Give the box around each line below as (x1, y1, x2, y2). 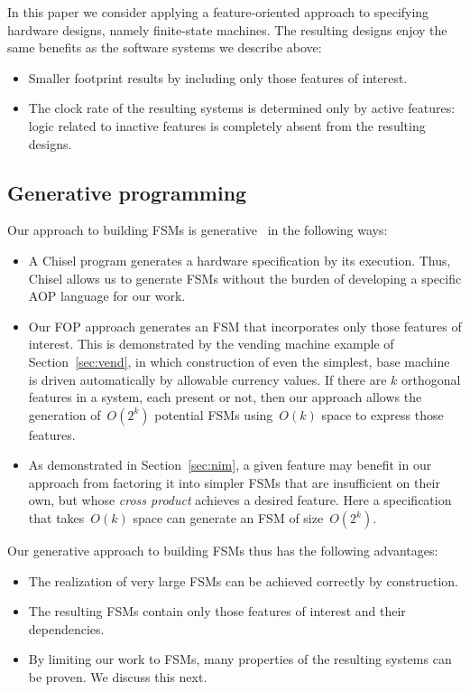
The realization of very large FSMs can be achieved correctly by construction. (28, 571, 458, 590)
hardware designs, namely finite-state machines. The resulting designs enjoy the (7, 20, 447, 39)
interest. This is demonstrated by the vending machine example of (28, 334, 394, 353)
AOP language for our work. (28, 286, 186, 305)
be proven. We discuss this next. (28, 668, 207, 687)
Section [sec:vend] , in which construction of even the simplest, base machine (28, 351, 450, 370)
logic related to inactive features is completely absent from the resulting (28, 116, 426, 135)
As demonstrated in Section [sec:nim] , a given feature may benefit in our (28, 455, 432, 474)
